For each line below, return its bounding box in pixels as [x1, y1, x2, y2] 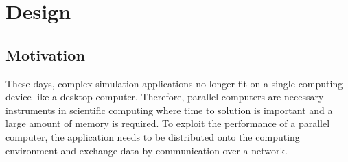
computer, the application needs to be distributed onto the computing [5, 129, 300, 144]
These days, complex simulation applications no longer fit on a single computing [5, 76, 343, 90]
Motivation [5, 44, 85, 65]
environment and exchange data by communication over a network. [5, 143, 288, 157]
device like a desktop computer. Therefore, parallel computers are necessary [5, 90, 324, 104]
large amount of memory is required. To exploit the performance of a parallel [5, 116, 330, 131]
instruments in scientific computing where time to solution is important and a [5, 103, 333, 117]
